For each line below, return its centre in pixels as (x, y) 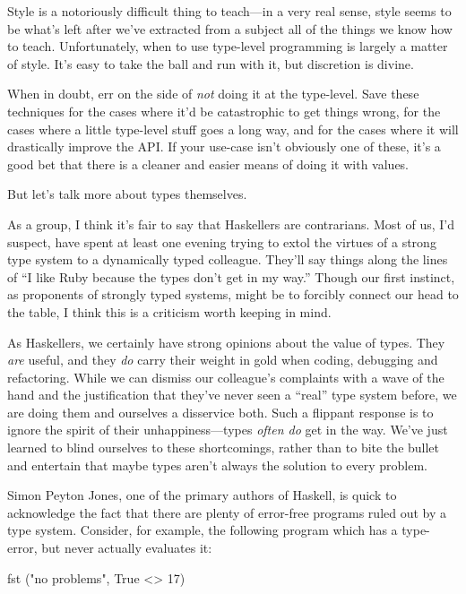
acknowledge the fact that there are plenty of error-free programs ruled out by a (227, 512)
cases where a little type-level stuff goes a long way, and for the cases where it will (233, 129)
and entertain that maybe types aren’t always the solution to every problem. (217, 465)
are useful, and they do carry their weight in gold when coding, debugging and (223, 360)
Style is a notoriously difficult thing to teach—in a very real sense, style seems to (229, 11)
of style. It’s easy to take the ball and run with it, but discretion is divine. (211, 63)
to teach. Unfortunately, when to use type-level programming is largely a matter (228, 46)
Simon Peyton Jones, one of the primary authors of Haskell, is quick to (202, 495)
